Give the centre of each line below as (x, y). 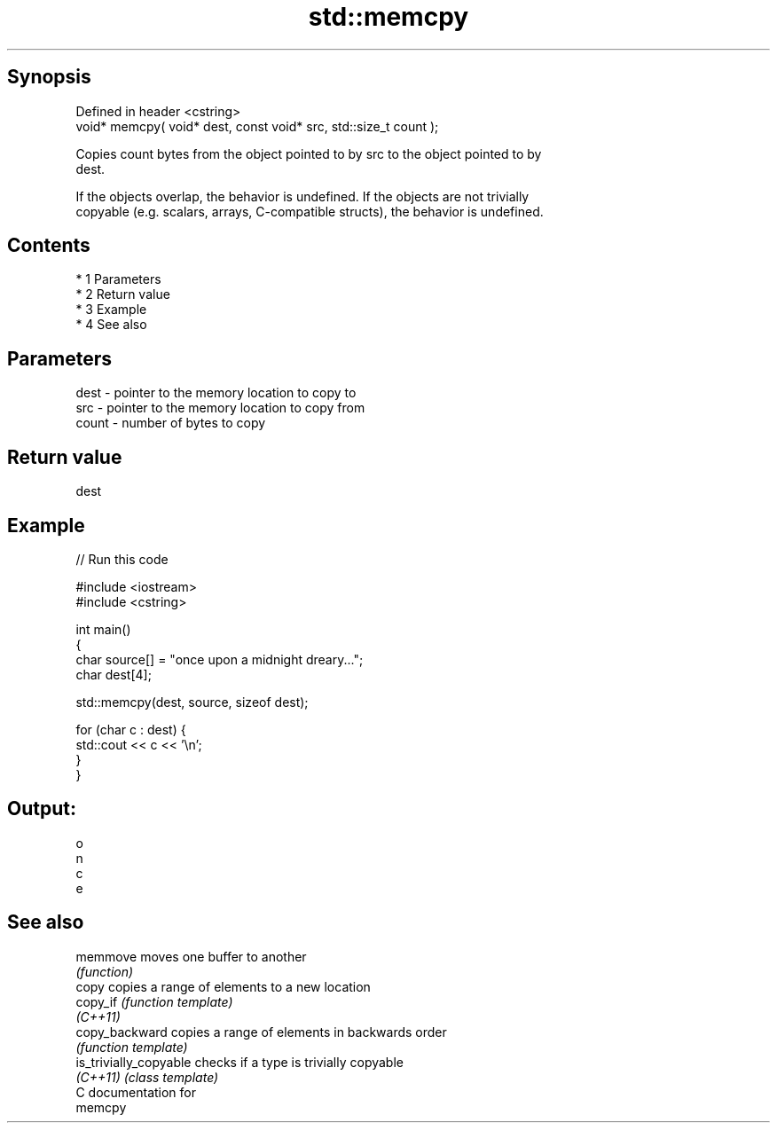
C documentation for (136, 1092)
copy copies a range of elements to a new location (223, 986)
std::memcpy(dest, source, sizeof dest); (192, 702)
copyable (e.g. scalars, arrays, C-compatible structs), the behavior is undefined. (310, 211)
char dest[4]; (114, 674)
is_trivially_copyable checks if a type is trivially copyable (239, 1062)
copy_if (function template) (154, 1001)
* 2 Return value (123, 294)
